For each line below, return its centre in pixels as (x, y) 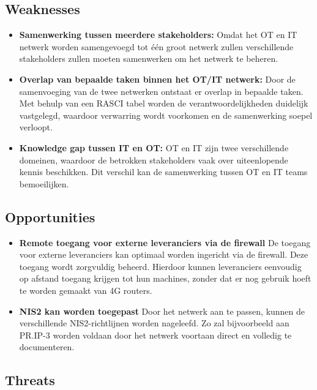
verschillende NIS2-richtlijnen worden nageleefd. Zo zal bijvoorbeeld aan (154, 323)
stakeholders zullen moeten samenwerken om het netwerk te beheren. (149, 58)
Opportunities (50, 216)
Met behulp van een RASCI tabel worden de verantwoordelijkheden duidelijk (164, 103)
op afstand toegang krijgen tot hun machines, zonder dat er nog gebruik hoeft (165, 278)
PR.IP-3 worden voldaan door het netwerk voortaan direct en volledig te (155, 335)
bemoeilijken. (44, 183)
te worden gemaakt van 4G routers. (86, 290)
